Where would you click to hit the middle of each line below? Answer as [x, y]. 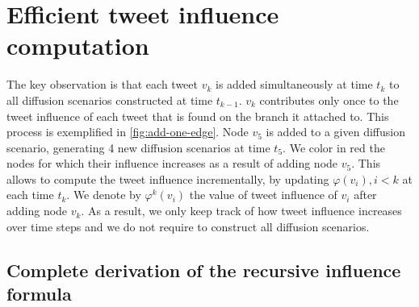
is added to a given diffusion [335, 132]
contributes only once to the [329, 100]
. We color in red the [334, 147]
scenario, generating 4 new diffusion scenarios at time [138, 147]
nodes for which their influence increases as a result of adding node [172, 163]
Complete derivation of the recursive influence [204, 270]
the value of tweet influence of [263, 195]
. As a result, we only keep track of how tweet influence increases [241, 211]
